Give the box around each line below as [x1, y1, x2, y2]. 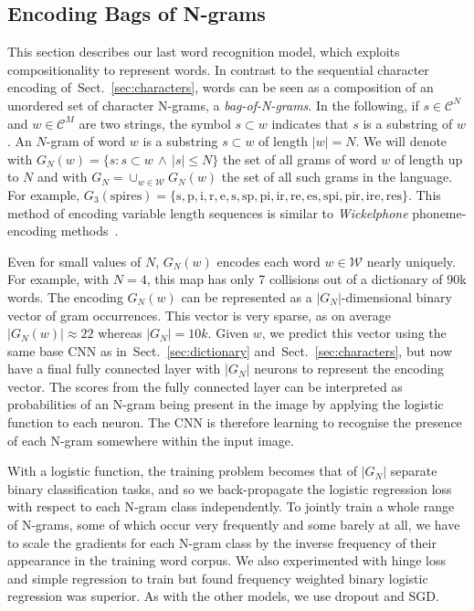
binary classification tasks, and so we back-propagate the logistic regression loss [7, 479, 452, 498]
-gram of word [46, 132, 126, 151]
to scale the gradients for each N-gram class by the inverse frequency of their [7, 532, 437, 552]
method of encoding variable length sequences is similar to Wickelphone [7, 203, 408, 222]
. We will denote [355, 132, 448, 151]
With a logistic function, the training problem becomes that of [7, 461, 357, 480]
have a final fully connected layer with [7, 359, 221, 378]
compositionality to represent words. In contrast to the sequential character [7, 59, 429, 79]
